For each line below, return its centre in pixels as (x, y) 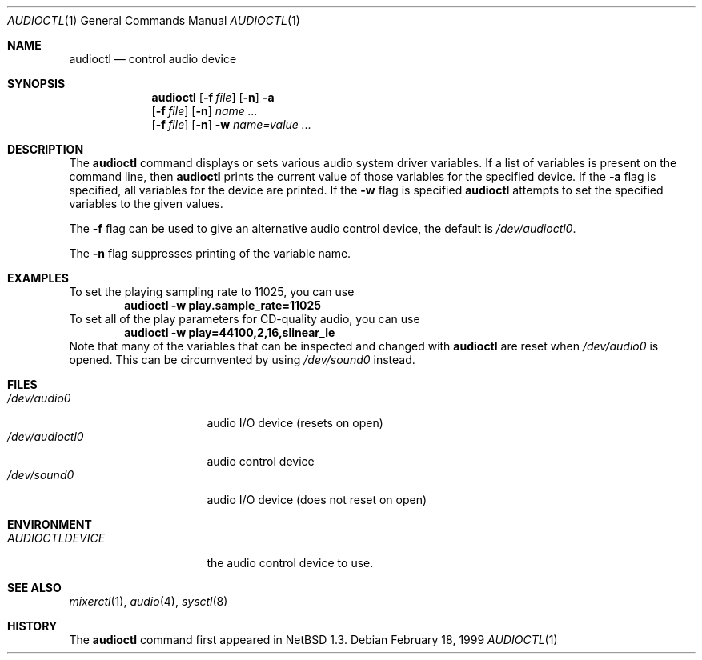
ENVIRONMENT (50, 524)
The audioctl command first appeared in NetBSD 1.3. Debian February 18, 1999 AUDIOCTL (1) (313, 640)
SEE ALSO (34, 588)
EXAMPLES (38, 278)
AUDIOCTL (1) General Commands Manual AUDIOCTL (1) (154, 20)
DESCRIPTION (46, 149)
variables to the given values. (146, 204)
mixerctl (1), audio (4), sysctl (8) (148, 601)
